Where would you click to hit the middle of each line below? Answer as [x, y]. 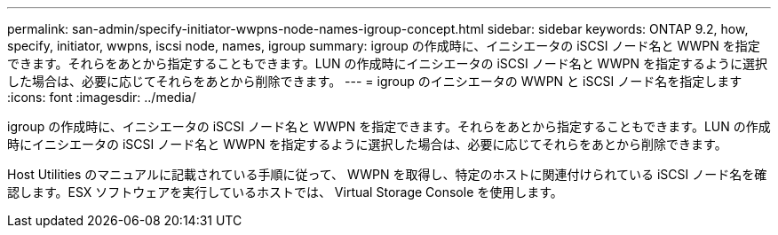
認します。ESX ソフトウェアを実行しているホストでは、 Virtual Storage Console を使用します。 [285, 192]
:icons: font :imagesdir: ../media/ [102, 97]
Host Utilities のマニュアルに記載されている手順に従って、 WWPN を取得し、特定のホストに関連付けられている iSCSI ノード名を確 [387, 174]
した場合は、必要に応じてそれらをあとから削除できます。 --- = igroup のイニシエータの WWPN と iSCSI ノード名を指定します [375, 81]
